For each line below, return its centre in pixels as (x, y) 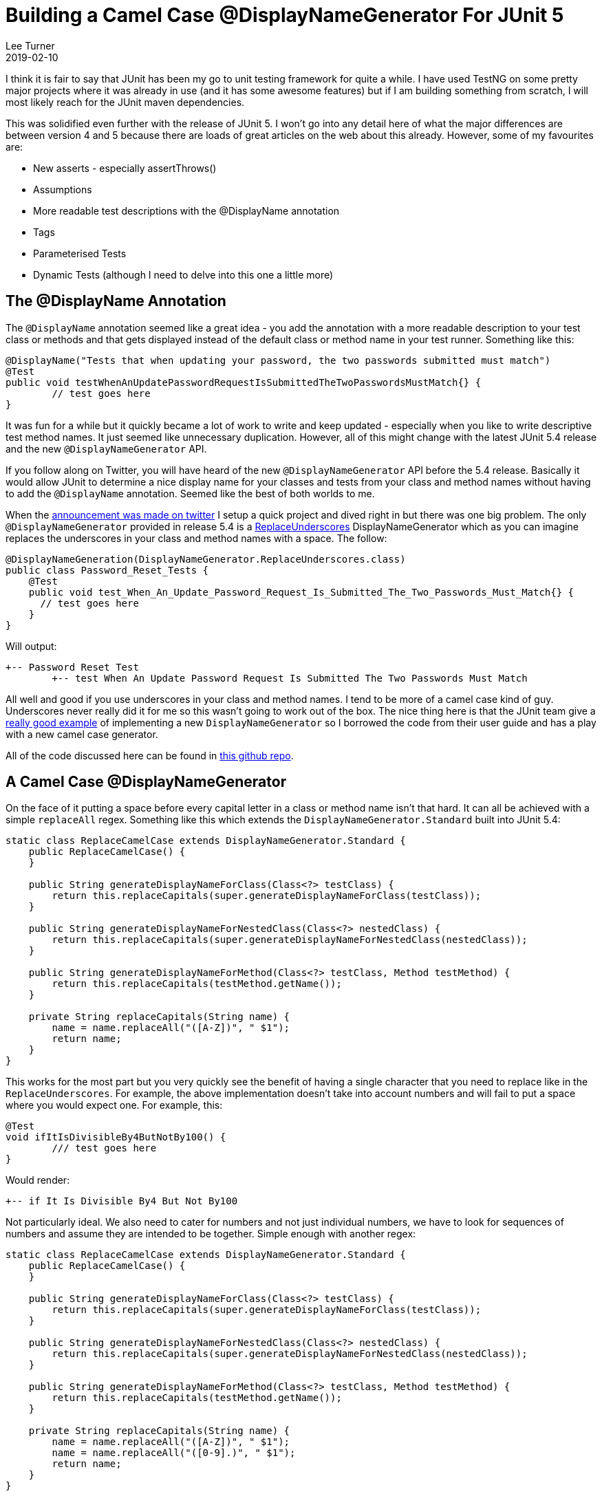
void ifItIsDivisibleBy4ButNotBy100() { (116, 1137)
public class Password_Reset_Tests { (107, 570)
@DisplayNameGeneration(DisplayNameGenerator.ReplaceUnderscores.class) (206, 559)
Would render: (38, 1180)
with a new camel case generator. (82, 734)
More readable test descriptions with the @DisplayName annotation (186, 210)
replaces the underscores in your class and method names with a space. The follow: (196, 538)
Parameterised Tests (80, 253)
